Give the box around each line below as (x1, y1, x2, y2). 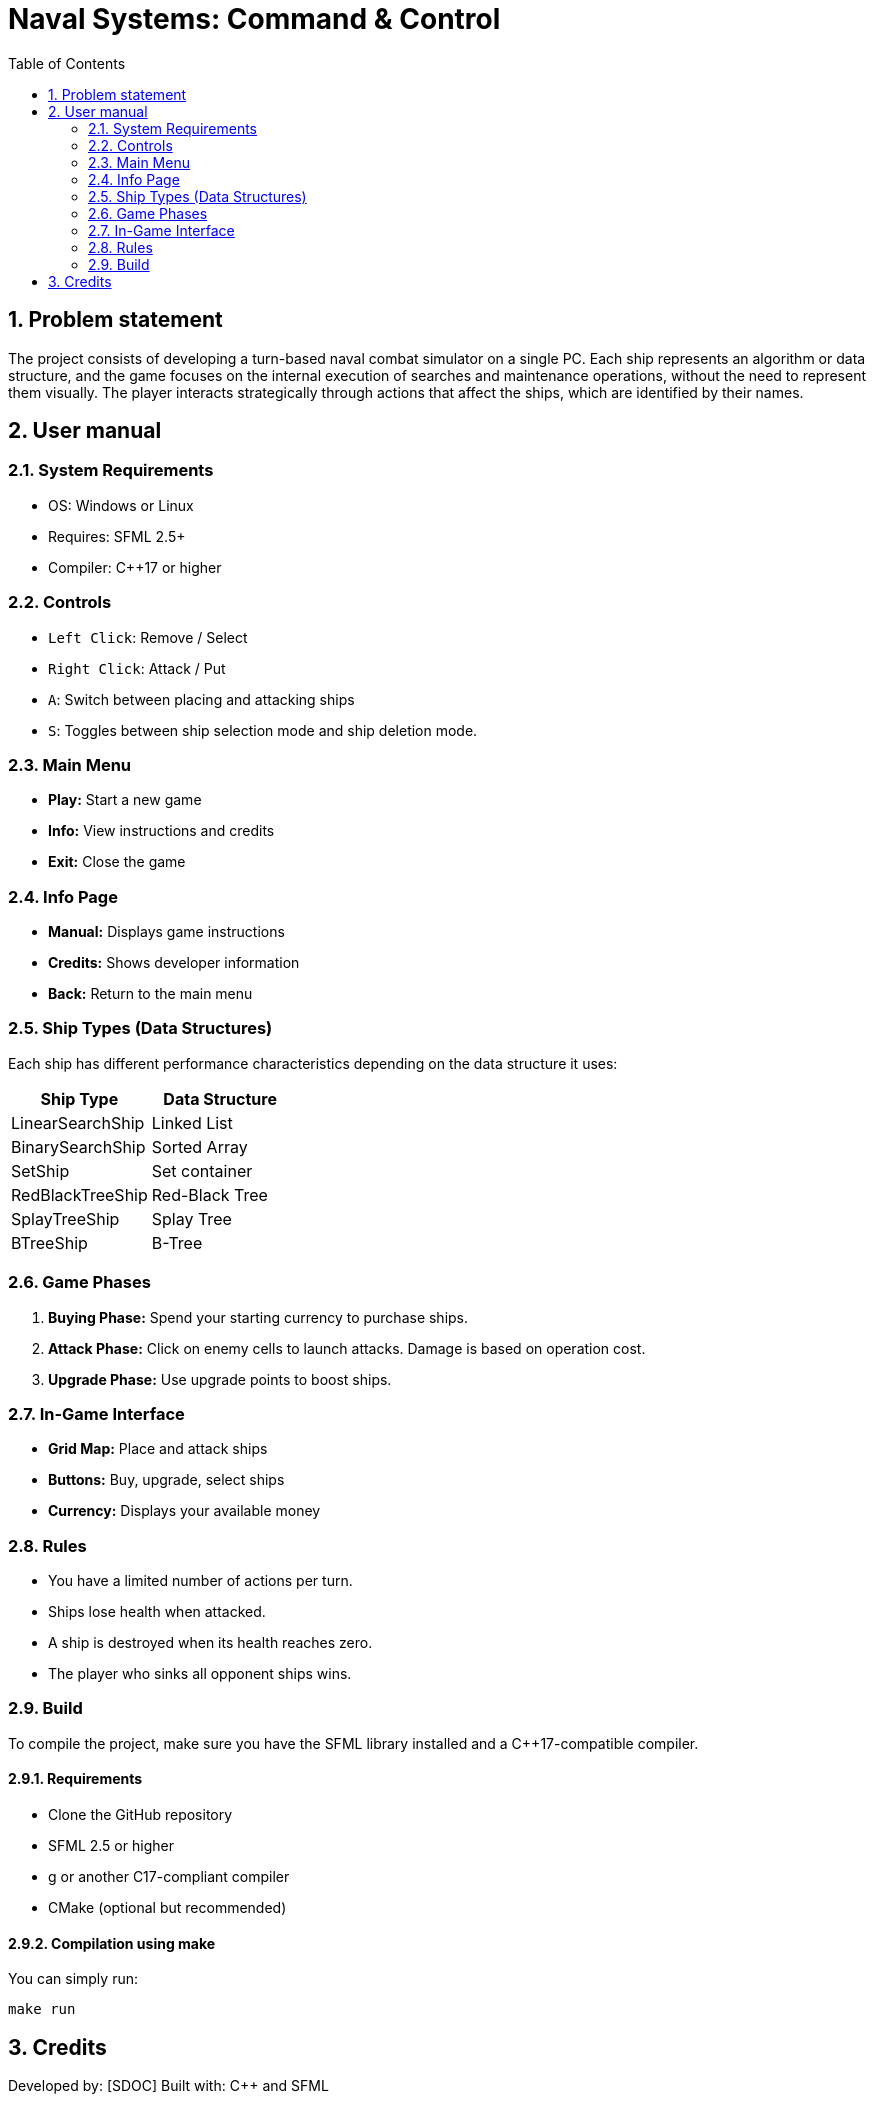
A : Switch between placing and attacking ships (48, 690, 355, 708)
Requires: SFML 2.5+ (48, 527, 186, 545)
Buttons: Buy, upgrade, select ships (48, 1471, 285, 1489)
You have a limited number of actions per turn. (48, 1572, 353, 1590)
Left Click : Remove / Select (48, 628, 248, 646)
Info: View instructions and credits (48, 822, 275, 840)
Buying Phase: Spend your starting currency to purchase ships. (48, 1308, 469, 1326)
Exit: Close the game (48, 853, 186, 871)
